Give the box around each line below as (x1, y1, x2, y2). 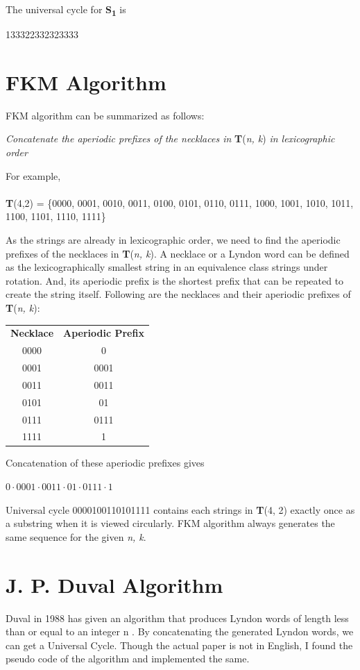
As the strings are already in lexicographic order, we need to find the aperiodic (6, 233, 341, 246)
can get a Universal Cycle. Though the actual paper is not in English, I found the (6, 637, 353, 652)
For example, (6, 168, 61, 183)
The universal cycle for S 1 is (6, 2, 126, 18)
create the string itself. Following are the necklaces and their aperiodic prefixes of (6, 287, 351, 301)
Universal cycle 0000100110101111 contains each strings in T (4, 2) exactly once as (6, 502, 355, 517)
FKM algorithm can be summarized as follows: (6, 108, 205, 122)
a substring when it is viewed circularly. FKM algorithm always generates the (6, 516, 335, 530)
